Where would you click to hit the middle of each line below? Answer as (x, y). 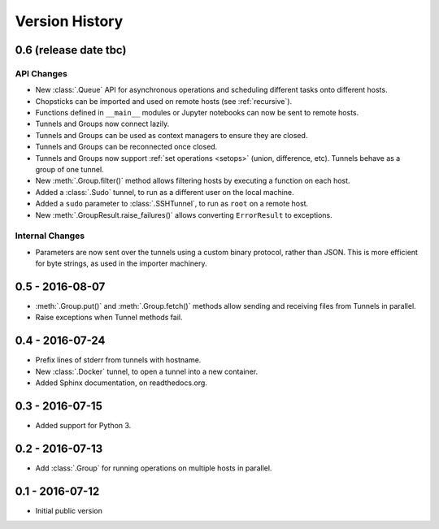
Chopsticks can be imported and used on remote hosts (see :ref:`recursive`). (164, 101)
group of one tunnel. (70, 170)
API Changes (41, 73)
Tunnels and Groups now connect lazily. (102, 124)
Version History (69, 21)
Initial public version (69, 510)
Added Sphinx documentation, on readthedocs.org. (121, 383)
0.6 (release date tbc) (71, 50)
